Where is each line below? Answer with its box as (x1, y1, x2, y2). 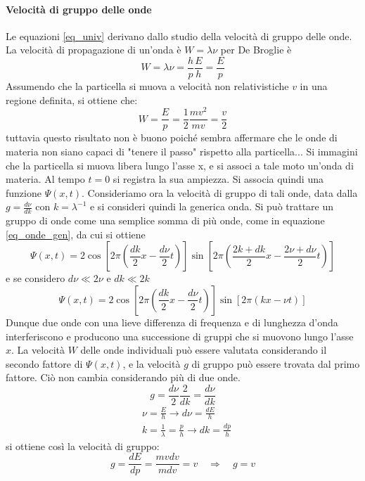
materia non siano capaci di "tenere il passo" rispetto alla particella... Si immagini (6, 143, 358, 158)
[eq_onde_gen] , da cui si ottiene (6, 226, 146, 241)
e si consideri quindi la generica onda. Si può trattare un (89, 199, 334, 214)
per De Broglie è (220, 42, 292, 57)
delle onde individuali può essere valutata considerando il (80, 342, 327, 357)
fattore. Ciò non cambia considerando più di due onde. (6, 370, 241, 385)
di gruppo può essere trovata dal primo (191, 356, 360, 371)
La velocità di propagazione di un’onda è (6, 42, 181, 57)
